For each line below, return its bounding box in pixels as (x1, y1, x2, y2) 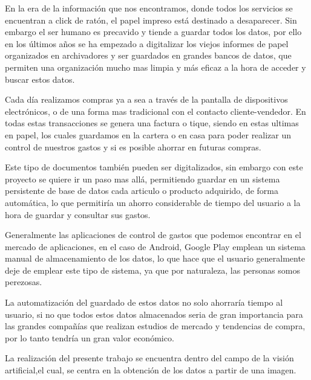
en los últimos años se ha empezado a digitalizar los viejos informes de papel (5, 37, 289, 50)
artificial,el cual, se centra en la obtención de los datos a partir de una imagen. (5, 364, 296, 376)
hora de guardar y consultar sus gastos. (5, 208, 151, 221)
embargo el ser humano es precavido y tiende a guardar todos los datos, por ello (5, 25, 302, 38)
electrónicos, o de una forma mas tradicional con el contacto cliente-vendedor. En (5, 105, 306, 117)
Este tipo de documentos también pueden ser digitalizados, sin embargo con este (5, 161, 303, 173)
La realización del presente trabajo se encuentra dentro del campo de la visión (5, 352, 294, 364)
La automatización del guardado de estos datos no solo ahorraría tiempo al (5, 296, 283, 309)
